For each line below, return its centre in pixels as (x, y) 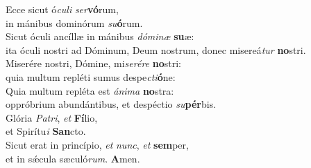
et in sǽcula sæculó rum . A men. (73, 158)
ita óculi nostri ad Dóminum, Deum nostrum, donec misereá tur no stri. (156, 49)
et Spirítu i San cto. (46, 131)
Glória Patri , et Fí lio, (52, 117)
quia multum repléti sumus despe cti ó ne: (91, 76)
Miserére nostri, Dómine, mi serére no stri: (93, 63)
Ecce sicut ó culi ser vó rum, (62, 9)
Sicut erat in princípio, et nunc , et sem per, (97, 144)
